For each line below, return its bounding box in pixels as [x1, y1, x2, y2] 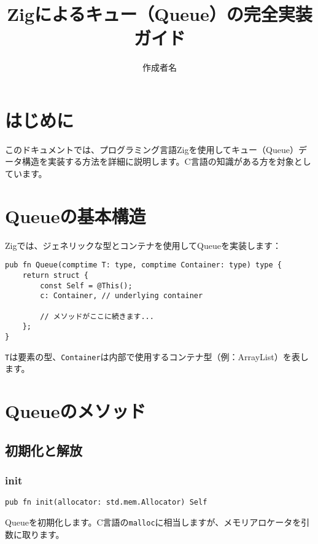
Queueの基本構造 [5, 203, 146, 228]
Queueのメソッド [5, 398, 146, 424]
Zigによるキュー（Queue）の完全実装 [7, 1, 312, 26]
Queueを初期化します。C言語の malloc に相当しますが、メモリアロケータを [5, 515, 301, 528]
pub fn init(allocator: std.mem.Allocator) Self [5, 498, 207, 507]
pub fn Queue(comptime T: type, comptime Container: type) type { [5, 261, 282, 270]
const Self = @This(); [40, 281, 133, 290]
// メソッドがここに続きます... [40, 312, 154, 321]
